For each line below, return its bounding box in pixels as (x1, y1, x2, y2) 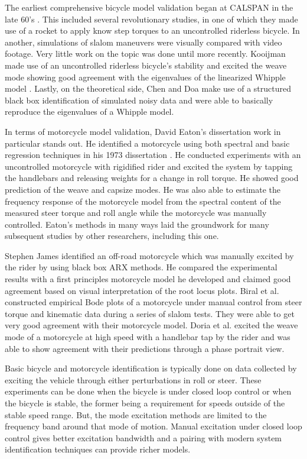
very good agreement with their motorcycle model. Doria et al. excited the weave (5, 319, 298, 331)
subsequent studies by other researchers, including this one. (5, 229, 219, 242)
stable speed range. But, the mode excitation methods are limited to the (5, 408, 267, 421)
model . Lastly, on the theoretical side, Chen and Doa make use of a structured (5, 82, 291, 95)
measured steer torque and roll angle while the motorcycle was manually (5, 206, 267, 219)
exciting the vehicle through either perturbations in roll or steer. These (5, 373, 262, 386)
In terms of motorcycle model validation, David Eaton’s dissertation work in (5, 125, 281, 137)
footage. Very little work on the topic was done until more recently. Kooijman (5, 47, 286, 60)
